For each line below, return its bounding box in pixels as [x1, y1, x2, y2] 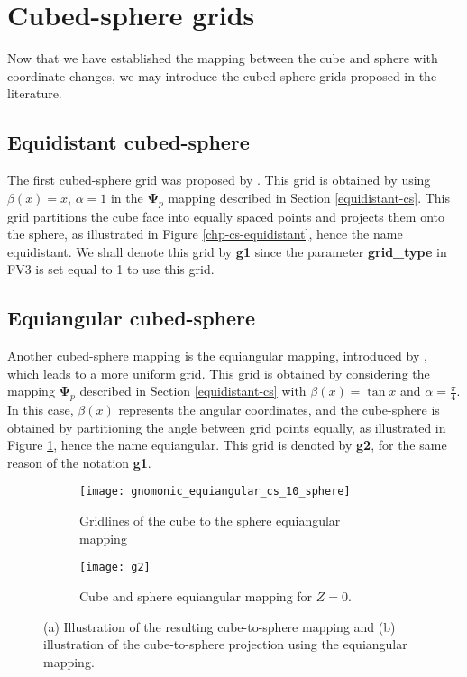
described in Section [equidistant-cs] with [79, 381, 307, 400]
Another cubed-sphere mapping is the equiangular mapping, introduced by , [7, 346, 427, 365]
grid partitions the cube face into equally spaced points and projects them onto [7, 206, 445, 225]
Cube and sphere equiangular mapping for [79, 586, 313, 605]
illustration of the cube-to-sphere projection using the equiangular [43, 635, 407, 654]
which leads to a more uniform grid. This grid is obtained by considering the [7, 363, 430, 382]
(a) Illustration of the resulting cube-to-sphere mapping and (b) [43, 617, 396, 636]
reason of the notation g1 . [7, 453, 151, 471]
